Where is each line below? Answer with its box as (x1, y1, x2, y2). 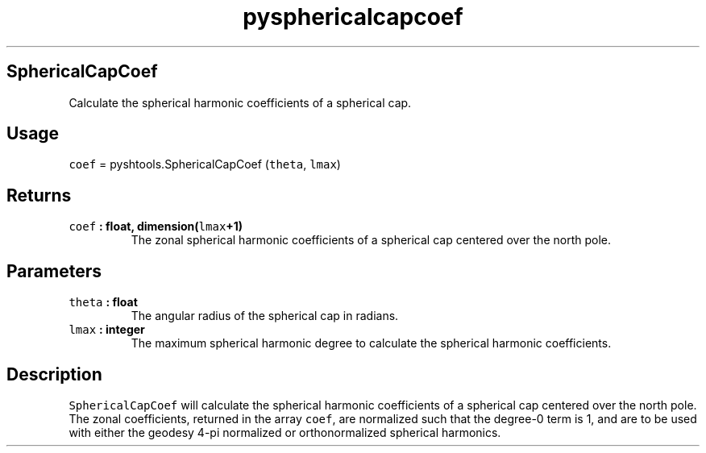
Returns (6, 185, 72, 206)
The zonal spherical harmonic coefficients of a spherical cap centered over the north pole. (131, 233, 611, 247)
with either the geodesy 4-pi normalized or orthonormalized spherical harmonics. (69, 425, 501, 439)
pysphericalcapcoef (243, 3, 463, 31)
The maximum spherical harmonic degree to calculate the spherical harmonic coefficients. (131, 336, 612, 351)
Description (6, 364, 102, 384)
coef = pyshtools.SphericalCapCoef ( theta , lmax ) (69, 157, 341, 172)
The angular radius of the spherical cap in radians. (131, 309, 399, 323)
